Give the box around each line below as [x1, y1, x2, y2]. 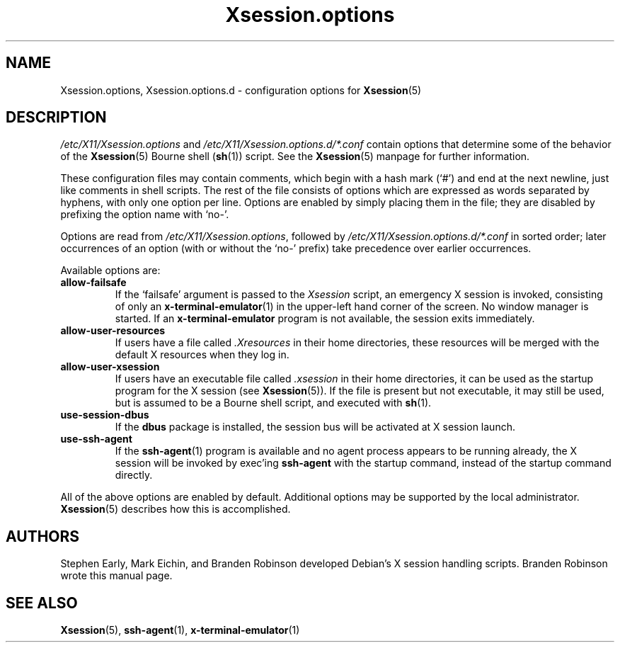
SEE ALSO [6, 593, 78, 612]
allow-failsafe [60, 276, 127, 289]
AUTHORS [6, 527, 80, 545]
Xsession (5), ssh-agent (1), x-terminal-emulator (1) [60, 624, 300, 637]
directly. [115, 469, 153, 482]
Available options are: [60, 264, 161, 277]
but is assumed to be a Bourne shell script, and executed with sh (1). [115, 397, 432, 409]
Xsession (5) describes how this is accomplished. [60, 503, 291, 516]
